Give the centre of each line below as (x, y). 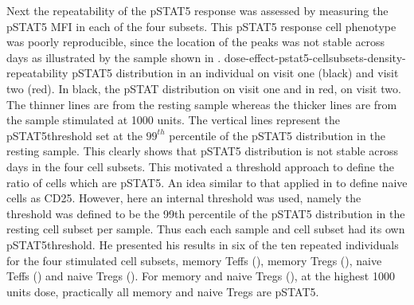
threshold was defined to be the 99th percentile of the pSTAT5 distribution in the (206, 213)
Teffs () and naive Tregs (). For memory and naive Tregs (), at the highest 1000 (201, 276)
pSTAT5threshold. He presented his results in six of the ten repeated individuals (203, 244)
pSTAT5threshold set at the (74, 135)
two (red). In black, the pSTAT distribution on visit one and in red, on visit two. (204, 88)
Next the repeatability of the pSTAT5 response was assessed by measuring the (197, 10)
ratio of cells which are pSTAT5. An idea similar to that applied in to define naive (207, 182)
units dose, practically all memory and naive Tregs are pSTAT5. (163, 291)
